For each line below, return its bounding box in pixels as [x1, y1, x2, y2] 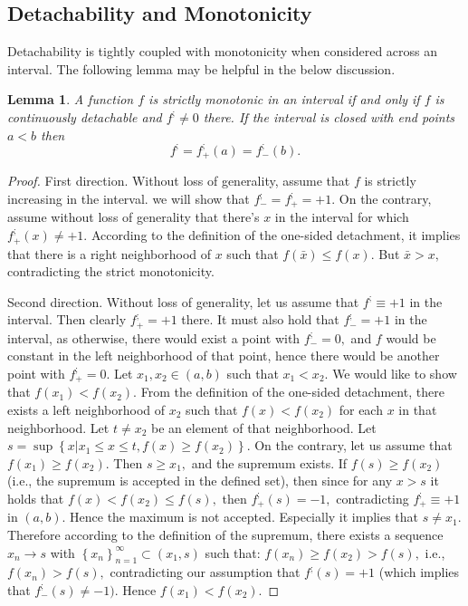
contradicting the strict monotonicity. [7, 262, 215, 281]
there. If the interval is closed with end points [203, 107, 455, 126]
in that [398, 399, 437, 418]
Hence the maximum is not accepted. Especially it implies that [70, 507, 419, 526]
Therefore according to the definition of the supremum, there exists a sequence [7, 524, 444, 543]
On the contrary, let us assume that [254, 436, 453, 455]
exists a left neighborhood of [7, 399, 166, 418]
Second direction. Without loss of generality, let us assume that [7, 292, 359, 311]
